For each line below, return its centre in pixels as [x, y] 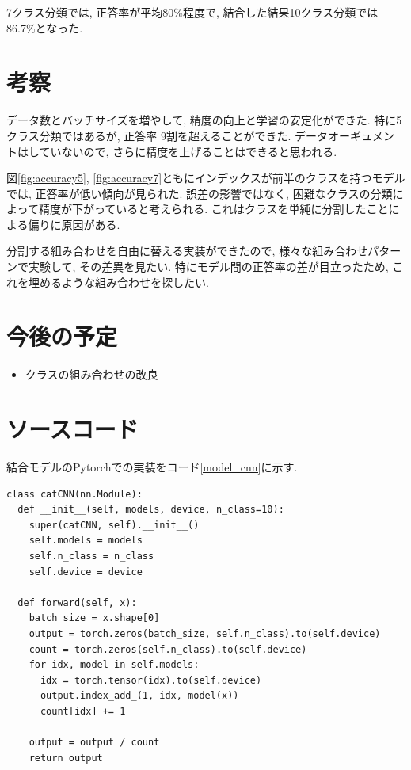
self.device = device [86, 572]
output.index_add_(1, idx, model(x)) [139, 696]
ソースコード [72, 429]
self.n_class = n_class [91, 557]
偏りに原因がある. [74, 224]
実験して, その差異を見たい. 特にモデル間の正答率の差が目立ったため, [208, 267]
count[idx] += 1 [83, 711]
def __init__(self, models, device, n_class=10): [151, 510]
